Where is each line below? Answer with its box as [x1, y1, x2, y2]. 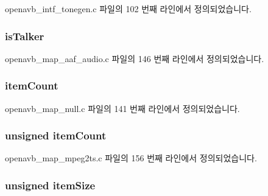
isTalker [5, 28, 44, 43]
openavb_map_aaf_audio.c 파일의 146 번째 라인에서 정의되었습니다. [5, 52, 264, 65]
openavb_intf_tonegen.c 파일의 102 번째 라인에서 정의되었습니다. [5, 2, 252, 15]
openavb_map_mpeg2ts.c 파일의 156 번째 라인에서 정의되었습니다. [5, 152, 257, 164]
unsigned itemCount [5, 128, 107, 143]
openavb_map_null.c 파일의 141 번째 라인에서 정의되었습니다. [5, 102, 240, 114]
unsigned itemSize [5, 177, 96, 192]
